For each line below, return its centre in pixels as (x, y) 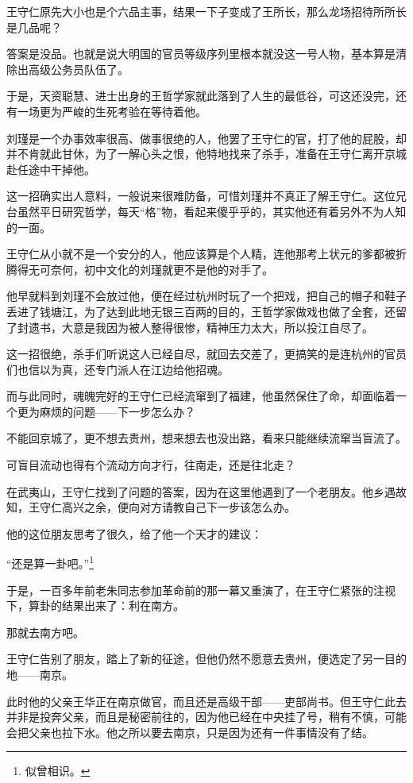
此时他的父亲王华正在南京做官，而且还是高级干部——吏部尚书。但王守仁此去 (206, 701)
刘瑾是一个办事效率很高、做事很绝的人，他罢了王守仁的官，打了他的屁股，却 (206, 138)
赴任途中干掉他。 (51, 169)
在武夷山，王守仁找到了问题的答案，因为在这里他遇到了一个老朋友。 (184, 491)
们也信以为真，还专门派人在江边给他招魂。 (118, 369)
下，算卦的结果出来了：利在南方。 (95, 606)
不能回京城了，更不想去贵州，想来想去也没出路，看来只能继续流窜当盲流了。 (206, 438)
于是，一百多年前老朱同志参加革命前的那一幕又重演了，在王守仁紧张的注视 (201, 590)
